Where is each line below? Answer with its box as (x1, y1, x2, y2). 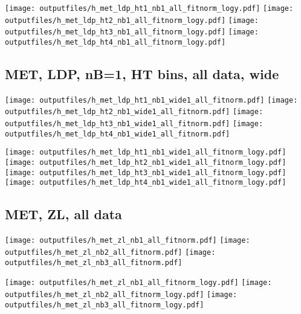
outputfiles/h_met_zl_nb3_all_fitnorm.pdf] (5, 258, 183, 267)
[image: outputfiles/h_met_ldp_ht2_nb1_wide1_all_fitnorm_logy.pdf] (5, 158, 286, 167)
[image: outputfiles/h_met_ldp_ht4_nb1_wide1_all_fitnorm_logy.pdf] (5, 178, 286, 187)
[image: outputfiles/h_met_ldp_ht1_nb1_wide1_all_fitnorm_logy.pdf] (5, 148, 286, 157)
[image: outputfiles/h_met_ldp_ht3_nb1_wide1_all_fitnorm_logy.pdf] (5, 168, 286, 177)
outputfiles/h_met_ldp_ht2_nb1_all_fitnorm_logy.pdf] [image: (5, 16, 259, 25)
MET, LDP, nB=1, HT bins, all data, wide (5, 65, 279, 83)
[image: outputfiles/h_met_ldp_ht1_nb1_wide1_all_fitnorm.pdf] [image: (5, 95, 298, 104)
